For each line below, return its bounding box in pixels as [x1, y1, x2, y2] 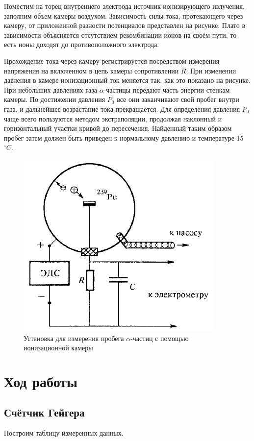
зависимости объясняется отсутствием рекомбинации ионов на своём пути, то [4, 29, 237, 40]
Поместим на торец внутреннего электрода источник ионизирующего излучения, [4, 1, 245, 11]
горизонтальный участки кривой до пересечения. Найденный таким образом [4, 123, 232, 133]
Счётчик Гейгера [4, 405, 85, 420]
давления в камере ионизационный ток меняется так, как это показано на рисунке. [4, 75, 251, 85]
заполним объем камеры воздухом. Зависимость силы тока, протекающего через [4, 10, 243, 21]
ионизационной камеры [24, 343, 93, 353]
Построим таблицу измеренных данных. [4, 428, 124, 438]
